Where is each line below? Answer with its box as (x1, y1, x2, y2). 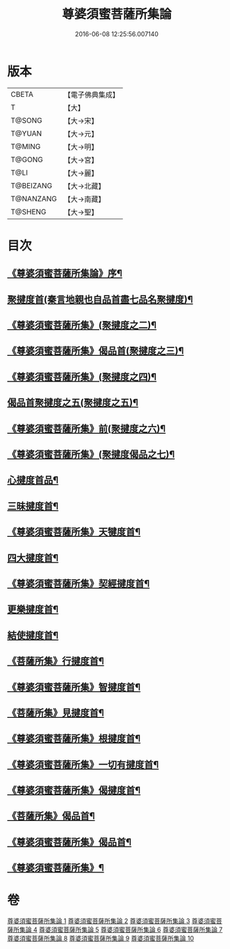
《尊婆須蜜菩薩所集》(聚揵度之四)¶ (7, 370, 157, 383)
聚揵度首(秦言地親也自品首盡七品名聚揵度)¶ (7, 293, 193, 305)
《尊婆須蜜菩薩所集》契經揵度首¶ (7, 577, 150, 589)
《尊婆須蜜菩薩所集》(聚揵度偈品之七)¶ (7, 448, 175, 460)
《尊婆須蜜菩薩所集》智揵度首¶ (7, 681, 141, 693)
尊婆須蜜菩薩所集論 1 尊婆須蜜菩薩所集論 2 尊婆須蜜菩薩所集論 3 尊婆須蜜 (7, 917, 217, 925)
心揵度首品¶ (7, 474, 59, 486)
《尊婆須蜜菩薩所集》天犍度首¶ (7, 526, 141, 538)
